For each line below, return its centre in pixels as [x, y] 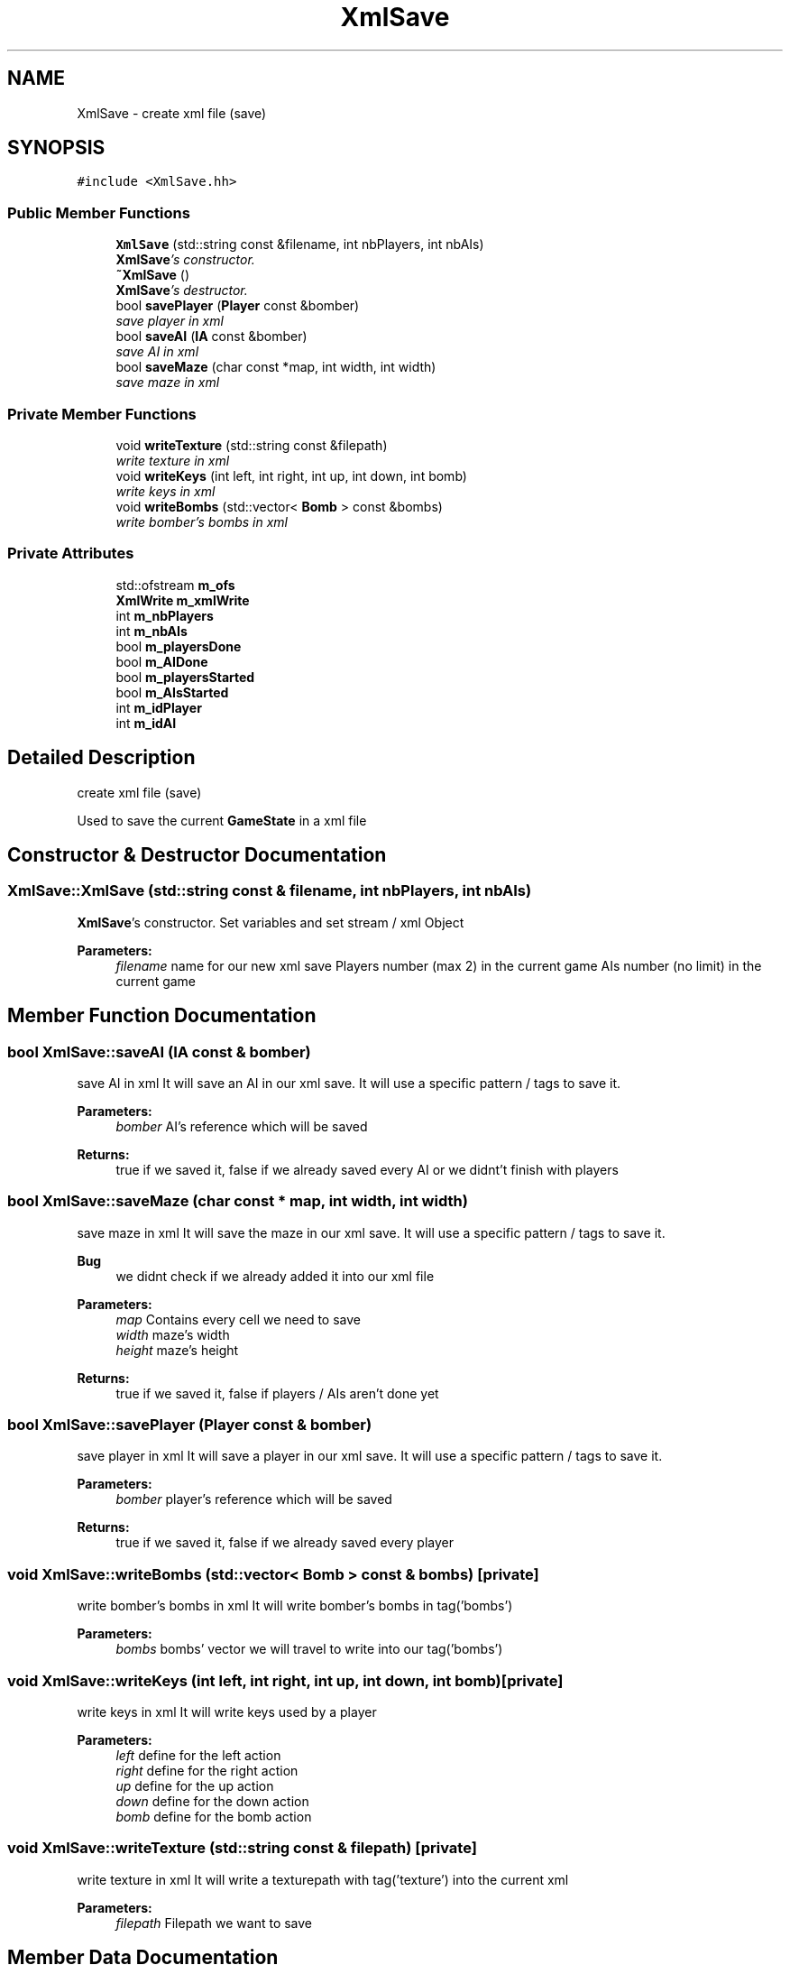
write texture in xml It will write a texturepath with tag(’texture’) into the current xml [323, 1879]
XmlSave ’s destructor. [182, 291]
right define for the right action [207, 1770]
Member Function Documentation [162, 1016]
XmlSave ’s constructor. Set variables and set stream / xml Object [271, 922]
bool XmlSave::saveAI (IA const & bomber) [159, 1052]
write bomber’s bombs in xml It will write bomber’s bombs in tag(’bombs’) [295, 1606]
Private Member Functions [102, 414]
